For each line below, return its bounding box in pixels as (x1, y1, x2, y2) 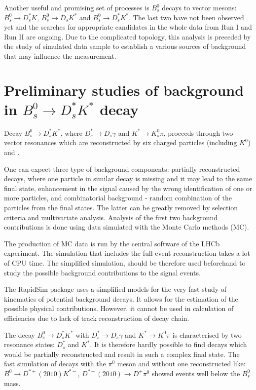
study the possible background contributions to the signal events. (4, 267, 201, 277)
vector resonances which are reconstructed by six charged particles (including (4, 137, 237, 148)
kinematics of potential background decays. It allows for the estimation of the (4, 293, 238, 304)
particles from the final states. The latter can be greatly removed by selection (4, 202, 238, 213)
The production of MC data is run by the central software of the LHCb (4, 238, 220, 248)
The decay (4, 329, 35, 340)
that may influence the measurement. (4, 50, 116, 61)
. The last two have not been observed (129, 12, 244, 22)
